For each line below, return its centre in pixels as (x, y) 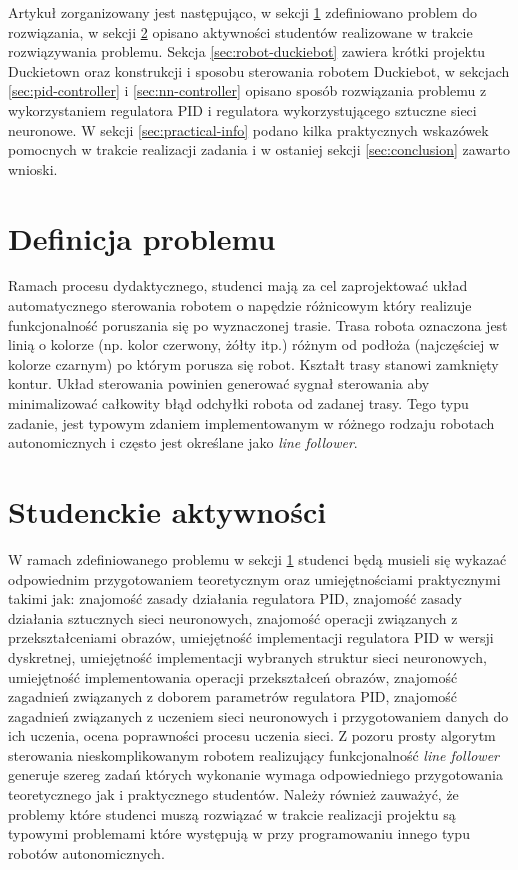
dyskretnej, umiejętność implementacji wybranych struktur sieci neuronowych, (247, 656)
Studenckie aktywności (167, 511)
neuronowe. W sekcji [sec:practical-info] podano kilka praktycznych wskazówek (248, 129)
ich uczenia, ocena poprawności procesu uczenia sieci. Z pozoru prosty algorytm (252, 735)
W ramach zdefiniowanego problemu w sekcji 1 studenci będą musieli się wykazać (257, 558)
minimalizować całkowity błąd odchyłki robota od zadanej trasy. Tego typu (238, 403)
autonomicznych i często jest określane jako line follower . (183, 442)
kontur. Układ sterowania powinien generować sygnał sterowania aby (219, 383)
